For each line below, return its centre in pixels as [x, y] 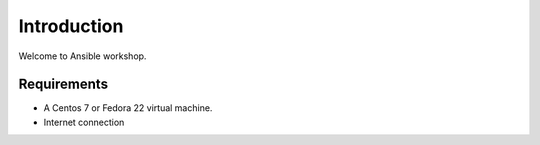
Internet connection [84, 122]
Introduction [71, 26]
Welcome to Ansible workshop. [82, 56]
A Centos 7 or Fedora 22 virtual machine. [128, 108]
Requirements [63, 84]
